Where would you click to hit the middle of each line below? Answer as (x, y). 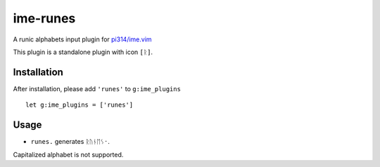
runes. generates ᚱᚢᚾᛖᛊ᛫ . (70, 142)
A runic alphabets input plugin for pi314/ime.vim (82, 39)
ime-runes (44, 18)
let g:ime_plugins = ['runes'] (80, 105)
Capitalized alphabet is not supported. (68, 154)
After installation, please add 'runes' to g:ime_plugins (97, 88)
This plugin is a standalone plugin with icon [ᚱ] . (83, 52)
